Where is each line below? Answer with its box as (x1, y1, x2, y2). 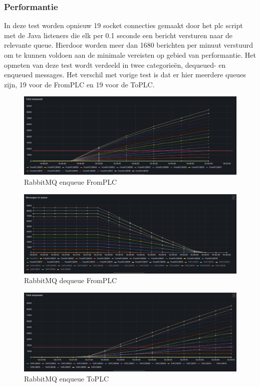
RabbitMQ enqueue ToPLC (24, 373, 109, 383)
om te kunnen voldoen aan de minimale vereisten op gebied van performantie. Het (4, 50, 256, 60)
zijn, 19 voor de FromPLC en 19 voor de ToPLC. (4, 79, 155, 89)
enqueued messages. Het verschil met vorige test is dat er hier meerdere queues (4, 69, 246, 80)
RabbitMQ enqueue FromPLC (24, 177, 117, 187)
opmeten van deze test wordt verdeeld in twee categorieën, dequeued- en (4, 59, 226, 70)
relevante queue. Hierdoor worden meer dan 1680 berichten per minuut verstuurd (4, 40, 253, 50)
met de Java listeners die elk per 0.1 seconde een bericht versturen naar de (4, 30, 233, 40)
